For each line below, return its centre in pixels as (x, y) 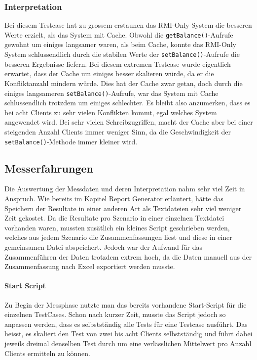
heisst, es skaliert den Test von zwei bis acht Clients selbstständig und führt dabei (128, 334)
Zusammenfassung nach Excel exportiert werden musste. (90, 266)
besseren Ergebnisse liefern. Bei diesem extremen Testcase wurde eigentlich (118, 64)
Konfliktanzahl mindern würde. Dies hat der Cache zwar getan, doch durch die (124, 83)
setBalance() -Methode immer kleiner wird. (71, 141)
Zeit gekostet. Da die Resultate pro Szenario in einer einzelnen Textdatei (114, 218)
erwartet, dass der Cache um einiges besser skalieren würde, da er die (109, 73)
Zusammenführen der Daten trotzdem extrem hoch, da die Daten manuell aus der (128, 256)
